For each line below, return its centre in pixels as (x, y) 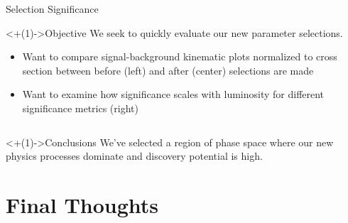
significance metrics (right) (80, 108)
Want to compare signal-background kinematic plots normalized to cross (180, 56)
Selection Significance (52, 9)
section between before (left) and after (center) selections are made (168, 70)
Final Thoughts (82, 204)
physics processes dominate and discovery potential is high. (134, 156)
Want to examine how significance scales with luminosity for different (173, 94)
